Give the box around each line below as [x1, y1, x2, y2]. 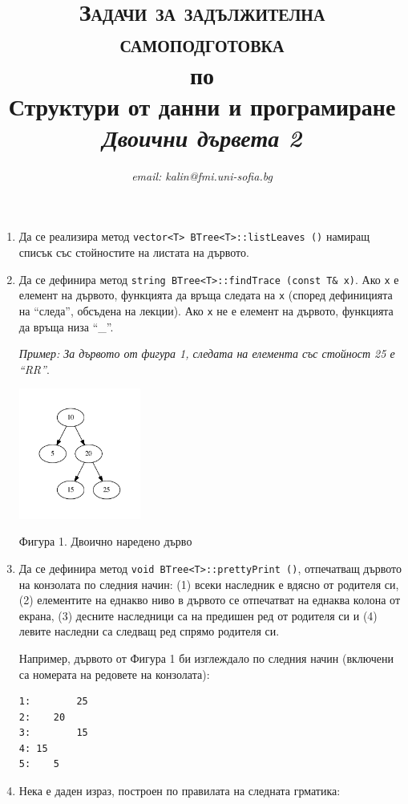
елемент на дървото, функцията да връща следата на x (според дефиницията [18, 286, 393, 303]
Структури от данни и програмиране [8, 89, 396, 122]
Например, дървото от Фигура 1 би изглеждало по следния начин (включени [18, 649, 394, 666]
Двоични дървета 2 [102, 120, 302, 154]
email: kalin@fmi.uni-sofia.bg [131, 167, 273, 184]
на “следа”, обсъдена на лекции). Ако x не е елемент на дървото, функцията [18, 303, 394, 319]
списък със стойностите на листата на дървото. [18, 244, 249, 261]
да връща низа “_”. [18, 318, 114, 335]
